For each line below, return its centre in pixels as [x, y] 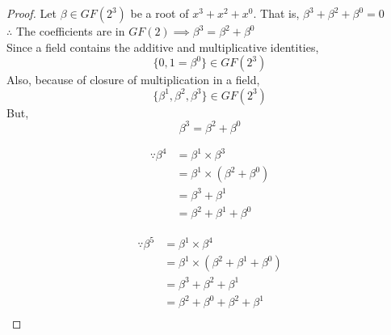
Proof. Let [32, 13]
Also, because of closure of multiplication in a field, [133, 80]
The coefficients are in [70, 31]
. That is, [276, 13]
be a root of [160, 13]
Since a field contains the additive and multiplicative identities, [163, 47]
